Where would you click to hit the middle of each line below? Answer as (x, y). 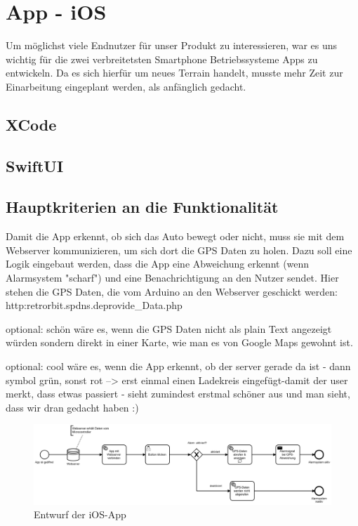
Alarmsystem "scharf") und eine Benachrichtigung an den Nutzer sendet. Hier (172, 278)
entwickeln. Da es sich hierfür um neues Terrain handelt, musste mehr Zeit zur (174, 73)
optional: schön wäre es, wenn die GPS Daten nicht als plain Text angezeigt (169, 328)
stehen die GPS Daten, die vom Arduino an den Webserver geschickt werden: (172, 291)
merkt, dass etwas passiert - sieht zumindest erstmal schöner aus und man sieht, (178, 394)
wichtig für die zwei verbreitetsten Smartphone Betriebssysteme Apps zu (162, 59)
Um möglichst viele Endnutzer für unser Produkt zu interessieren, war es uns (172, 45)
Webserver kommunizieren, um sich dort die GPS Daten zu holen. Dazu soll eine (179, 250)
